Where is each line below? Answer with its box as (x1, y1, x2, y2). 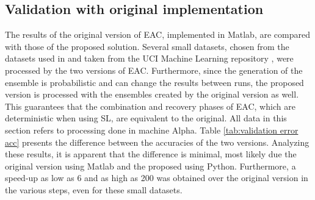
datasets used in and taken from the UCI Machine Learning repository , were (5, 52, 294, 65)
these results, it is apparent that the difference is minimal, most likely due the (5, 148, 297, 160)
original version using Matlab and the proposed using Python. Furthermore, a (5, 159, 296, 172)
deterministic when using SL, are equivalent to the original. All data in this (5, 112, 287, 124)
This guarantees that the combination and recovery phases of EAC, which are (5, 99, 295, 112)
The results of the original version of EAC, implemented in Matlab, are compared (5, 28, 310, 41)
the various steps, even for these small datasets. (5, 183, 183, 196)
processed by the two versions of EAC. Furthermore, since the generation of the (5, 63, 303, 76)
